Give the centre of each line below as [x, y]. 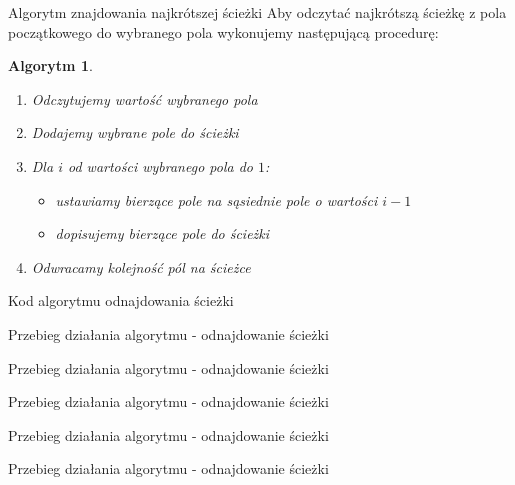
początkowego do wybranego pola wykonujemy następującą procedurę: [223, 31]
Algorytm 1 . [50, 65]
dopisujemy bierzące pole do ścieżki [162, 233]
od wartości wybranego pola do [160, 165]
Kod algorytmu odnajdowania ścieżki [121, 300]
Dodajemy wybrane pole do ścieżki [135, 132]
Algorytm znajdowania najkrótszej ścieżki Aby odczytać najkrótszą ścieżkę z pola [257, 12]
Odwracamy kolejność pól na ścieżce [141, 266]
